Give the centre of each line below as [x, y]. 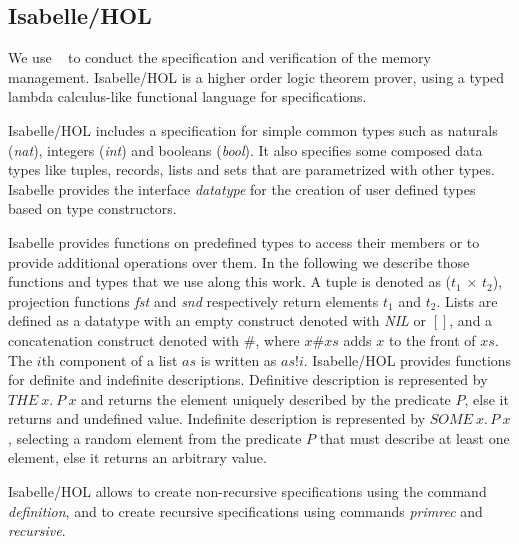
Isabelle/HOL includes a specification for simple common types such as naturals [253, 129]
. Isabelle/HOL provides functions [407, 359]
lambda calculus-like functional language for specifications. [187, 96]
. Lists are [467, 300]
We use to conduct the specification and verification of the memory [219, 57]
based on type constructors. [92, 208]
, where [277, 339]
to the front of [432, 339]
